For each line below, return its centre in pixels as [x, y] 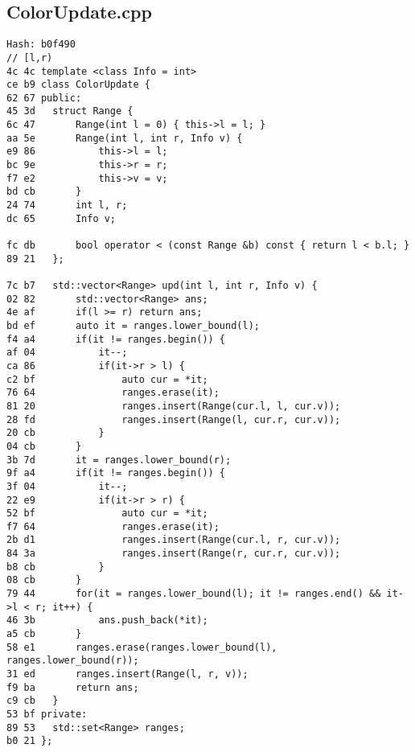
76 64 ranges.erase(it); [113, 393]
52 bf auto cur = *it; [107, 514]
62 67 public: [44, 98]
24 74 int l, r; [67, 205]
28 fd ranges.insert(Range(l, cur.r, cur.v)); [174, 419]
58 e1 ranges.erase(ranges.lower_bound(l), [142, 647]
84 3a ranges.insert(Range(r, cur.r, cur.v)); [174, 554]
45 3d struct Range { [70, 111]
